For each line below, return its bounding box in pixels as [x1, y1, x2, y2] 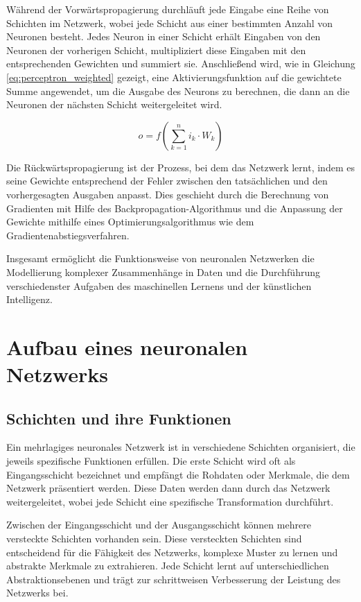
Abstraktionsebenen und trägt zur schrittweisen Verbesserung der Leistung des [6, 571, 341, 586]
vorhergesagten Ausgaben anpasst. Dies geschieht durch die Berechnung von [6, 187, 329, 201]
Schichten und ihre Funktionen [6, 407, 231, 429]
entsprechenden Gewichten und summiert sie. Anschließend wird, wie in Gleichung [6, 56, 355, 71]
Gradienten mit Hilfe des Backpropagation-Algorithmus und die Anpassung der [6, 200, 343, 215]
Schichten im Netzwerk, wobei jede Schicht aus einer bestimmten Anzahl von [6, 15, 333, 30]
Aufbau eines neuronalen [6, 332, 248, 361]
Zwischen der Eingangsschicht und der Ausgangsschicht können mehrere [6, 517, 311, 532]
